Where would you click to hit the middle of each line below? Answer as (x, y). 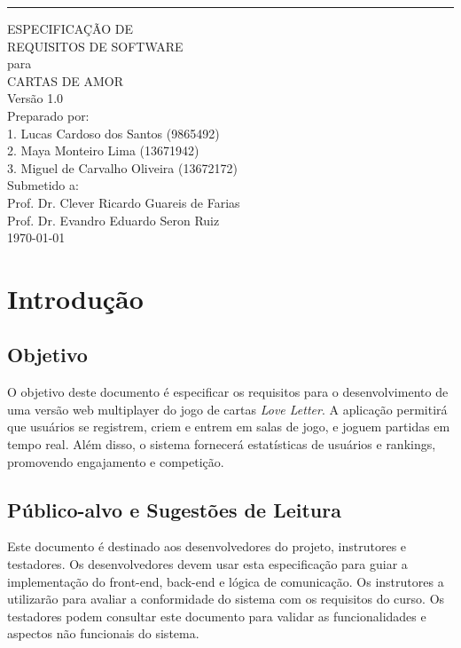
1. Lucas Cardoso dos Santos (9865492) (113, 133)
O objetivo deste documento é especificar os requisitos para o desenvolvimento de (228, 392)
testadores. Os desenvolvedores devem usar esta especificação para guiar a (207, 564)
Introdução (75, 298)
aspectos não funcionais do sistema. (103, 633)
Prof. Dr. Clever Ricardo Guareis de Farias (124, 202)
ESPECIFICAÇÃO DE (70, 28)
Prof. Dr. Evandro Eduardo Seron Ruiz (113, 220)
